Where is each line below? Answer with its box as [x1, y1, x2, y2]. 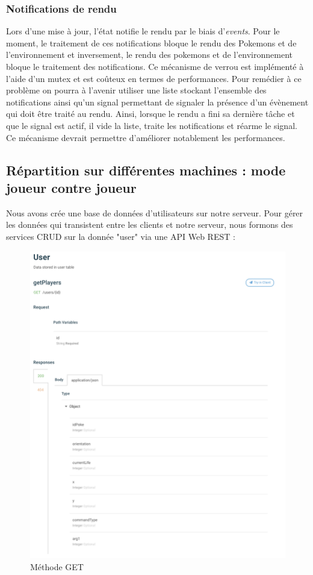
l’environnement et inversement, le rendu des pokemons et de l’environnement [6, 48, 293, 61]
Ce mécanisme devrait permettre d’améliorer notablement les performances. [6, 131, 285, 143]
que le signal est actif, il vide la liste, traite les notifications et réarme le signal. [6, 119, 297, 131]
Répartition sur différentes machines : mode [6, 160, 286, 179]
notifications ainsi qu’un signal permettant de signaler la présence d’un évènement [6, 95, 309, 108]
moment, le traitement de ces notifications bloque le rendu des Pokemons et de [6, 36, 297, 49]
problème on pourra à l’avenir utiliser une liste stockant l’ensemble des [6, 84, 267, 96]
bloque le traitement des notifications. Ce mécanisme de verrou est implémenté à [6, 60, 304, 72]
